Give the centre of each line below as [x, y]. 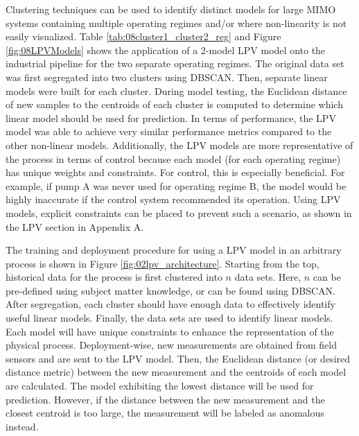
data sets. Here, [268, 277]
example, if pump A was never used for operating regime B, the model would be [176, 185]
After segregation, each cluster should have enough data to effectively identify [170, 304]
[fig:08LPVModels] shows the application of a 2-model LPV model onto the [166, 50]
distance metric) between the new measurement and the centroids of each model [176, 372]
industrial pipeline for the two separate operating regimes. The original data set [175, 63]
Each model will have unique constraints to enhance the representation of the [170, 331]
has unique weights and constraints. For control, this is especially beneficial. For [175, 172]
